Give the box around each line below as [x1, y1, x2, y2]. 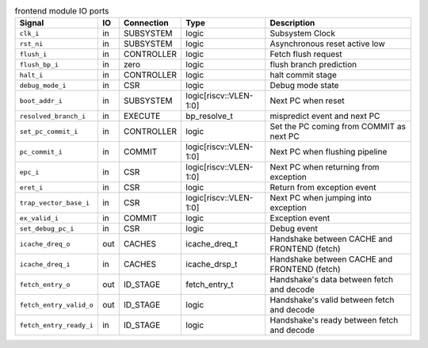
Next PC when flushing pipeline [269, 147, 388, 158]
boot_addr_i [19, 96, 63, 105]
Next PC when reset [269, 95, 345, 106]
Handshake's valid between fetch [269, 294, 395, 305]
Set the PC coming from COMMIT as [269, 121, 406, 132]
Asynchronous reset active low [269, 38, 385, 49]
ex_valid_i [19, 214, 59, 222]
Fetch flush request [269, 48, 342, 59]
